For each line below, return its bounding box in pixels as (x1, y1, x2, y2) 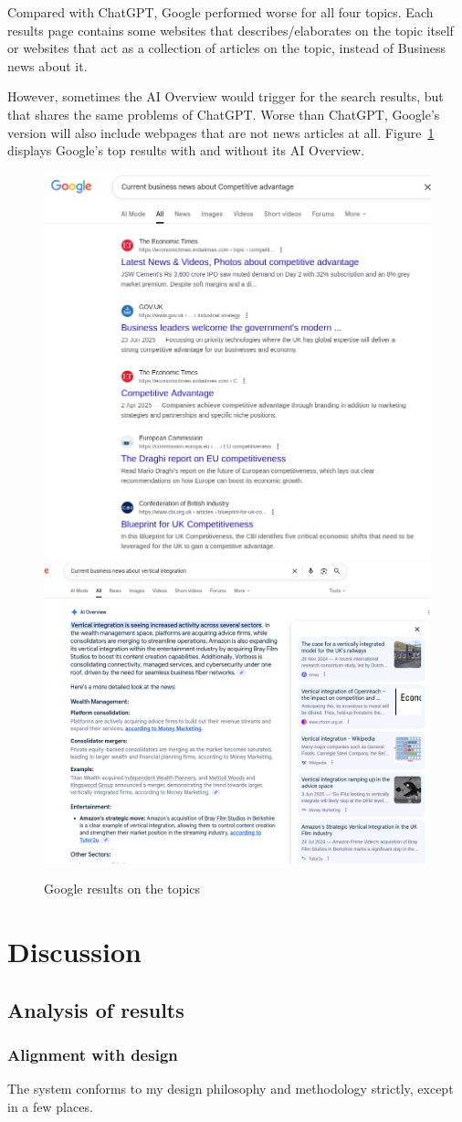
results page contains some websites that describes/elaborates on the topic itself (7, 20, 454, 39)
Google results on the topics (44, 879, 201, 898)
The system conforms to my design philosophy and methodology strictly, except (7, 1079, 454, 1098)
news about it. (7, 56, 88, 75)
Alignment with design (7, 1043, 178, 1065)
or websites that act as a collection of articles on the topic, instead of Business (7, 38, 446, 58)
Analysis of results (7, 995, 184, 1023)
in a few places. (7, 1096, 93, 1116)
